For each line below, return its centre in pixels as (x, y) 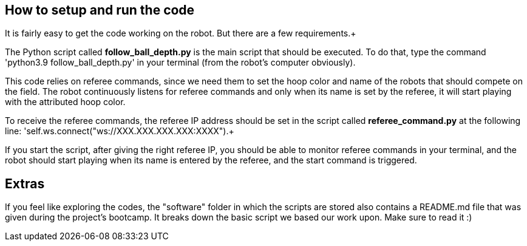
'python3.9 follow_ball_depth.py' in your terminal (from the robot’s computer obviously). (180, 63)
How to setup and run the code (100, 10)
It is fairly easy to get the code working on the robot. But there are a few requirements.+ (181, 33)
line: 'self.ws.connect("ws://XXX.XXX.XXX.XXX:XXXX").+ (120, 131)
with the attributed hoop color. (65, 102)
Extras (25, 183)
